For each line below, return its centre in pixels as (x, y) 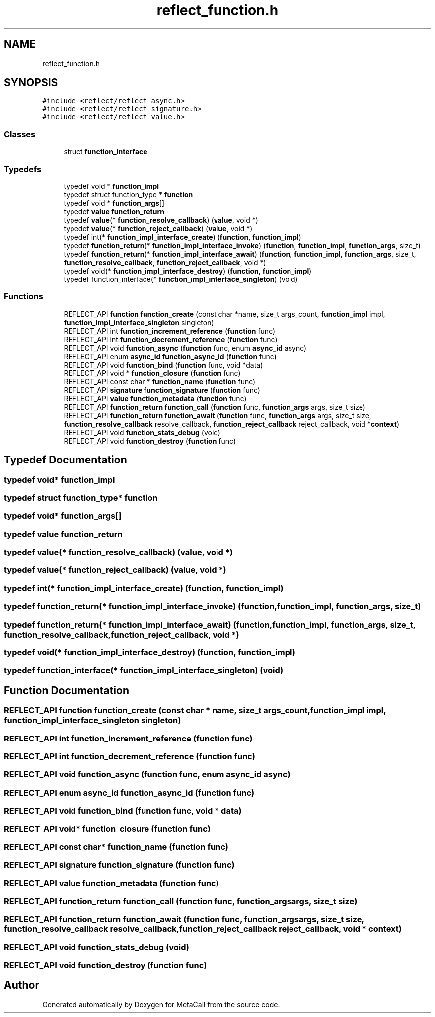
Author (22, 985)
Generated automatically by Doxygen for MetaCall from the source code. (161, 1004)
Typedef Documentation (66, 460)
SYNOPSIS (31, 83)
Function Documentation (67, 690)
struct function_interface (106, 152)
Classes (20, 134)
